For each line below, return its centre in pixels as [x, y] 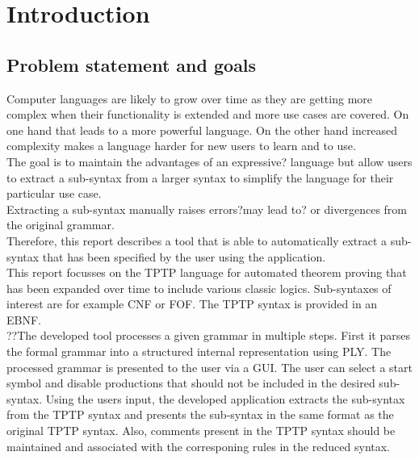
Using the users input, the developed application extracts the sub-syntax [225, 398]
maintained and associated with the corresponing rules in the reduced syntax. [199, 446]
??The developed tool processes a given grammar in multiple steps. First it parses [208, 335]
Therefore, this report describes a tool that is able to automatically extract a [197, 240]
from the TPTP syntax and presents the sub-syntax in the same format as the [200, 414]
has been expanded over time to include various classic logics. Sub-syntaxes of [199, 288]
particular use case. [54, 193]
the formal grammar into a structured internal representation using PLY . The [199, 351]
